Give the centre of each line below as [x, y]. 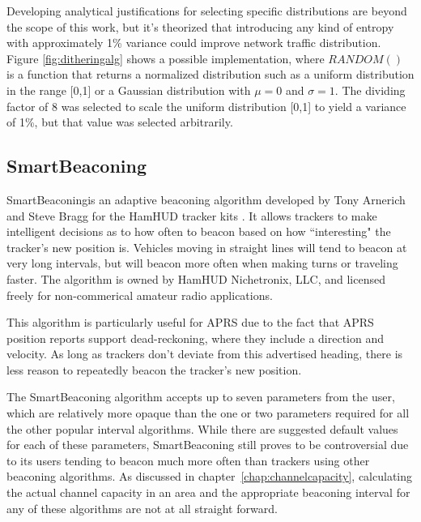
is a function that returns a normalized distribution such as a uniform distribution [210, 74]
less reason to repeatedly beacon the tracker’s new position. [154, 369]
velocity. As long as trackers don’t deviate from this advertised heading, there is [205, 354]
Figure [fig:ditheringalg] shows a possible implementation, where [166, 58]
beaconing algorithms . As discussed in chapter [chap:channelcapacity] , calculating [210, 476]
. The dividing [370, 90]
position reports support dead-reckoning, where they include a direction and [196, 338]
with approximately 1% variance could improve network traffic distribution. [194, 43]
